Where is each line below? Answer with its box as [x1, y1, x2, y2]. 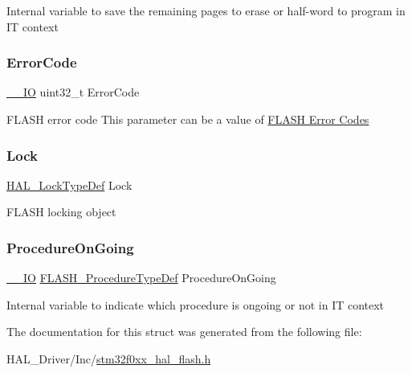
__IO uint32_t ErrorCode [6, 84, 140, 100]
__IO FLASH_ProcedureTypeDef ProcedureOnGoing [6, 269, 276, 286]
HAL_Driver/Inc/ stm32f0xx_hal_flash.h [6, 350, 211, 367]
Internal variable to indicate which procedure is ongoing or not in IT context [6, 296, 385, 313]
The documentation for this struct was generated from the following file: [6, 323, 362, 340]
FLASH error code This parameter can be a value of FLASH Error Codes [6, 111, 369, 127]
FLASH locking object [6, 203, 116, 220]
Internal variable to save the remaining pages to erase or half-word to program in [6, 2, 406, 18]
